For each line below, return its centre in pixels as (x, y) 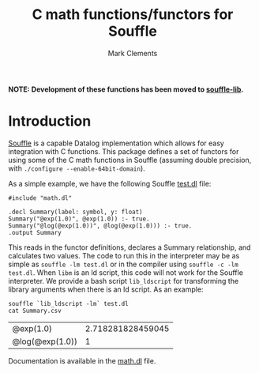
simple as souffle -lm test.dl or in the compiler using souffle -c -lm (123, 264)
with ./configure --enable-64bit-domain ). (77, 168)
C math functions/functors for (133, 15)
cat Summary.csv (35, 311)
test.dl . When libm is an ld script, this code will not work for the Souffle (126, 272)
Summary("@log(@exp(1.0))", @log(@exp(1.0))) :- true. (100, 226)
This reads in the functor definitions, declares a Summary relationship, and (129, 247)
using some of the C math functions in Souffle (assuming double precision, (130, 160)
